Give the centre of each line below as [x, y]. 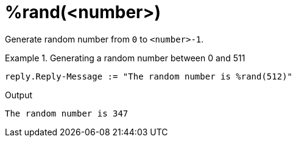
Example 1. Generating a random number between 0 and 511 [125, 58]
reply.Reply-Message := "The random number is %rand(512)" [149, 76]
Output [19, 95]
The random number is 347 [67, 113]
